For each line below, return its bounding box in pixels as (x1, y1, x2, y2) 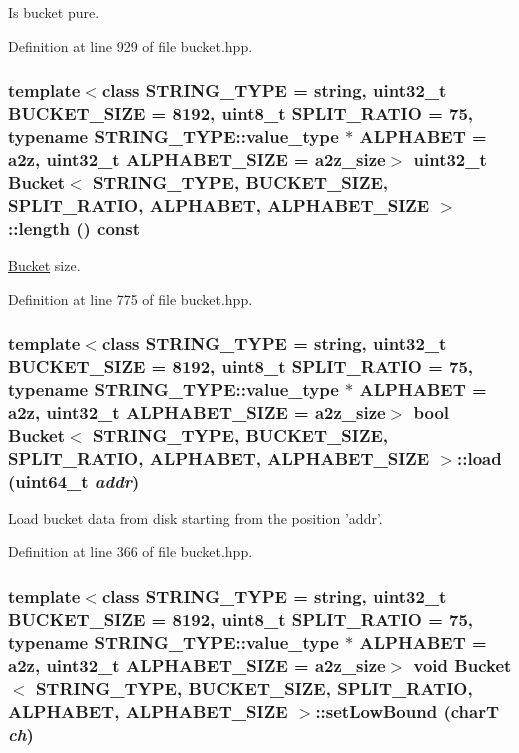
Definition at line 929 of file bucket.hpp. (8, 35, 253, 56)
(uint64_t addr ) (8, 468, 140, 493)
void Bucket (413, 652, 512, 677)
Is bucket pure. (8, 2, 100, 22)
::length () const (8, 215, 141, 240)
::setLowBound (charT (315, 698, 499, 723)
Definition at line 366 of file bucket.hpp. (8, 541, 253, 562)
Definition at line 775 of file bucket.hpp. (8, 288, 253, 309)
